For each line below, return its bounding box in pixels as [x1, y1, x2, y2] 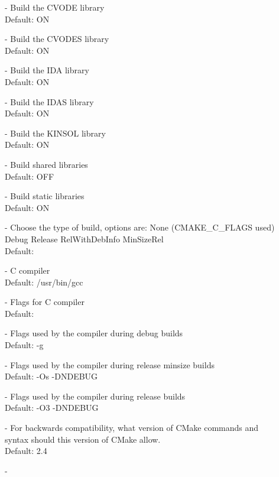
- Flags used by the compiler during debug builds [5, 327, 183, 339]
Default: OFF [5, 170, 54, 182]
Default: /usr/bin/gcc [5, 275, 83, 288]
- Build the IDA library [5, 64, 89, 76]
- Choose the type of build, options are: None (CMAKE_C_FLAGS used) [5, 221, 275, 233]
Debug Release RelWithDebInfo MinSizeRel [5, 232, 164, 245]
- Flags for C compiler [5, 296, 85, 308]
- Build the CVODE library [5, 1, 105, 13]
